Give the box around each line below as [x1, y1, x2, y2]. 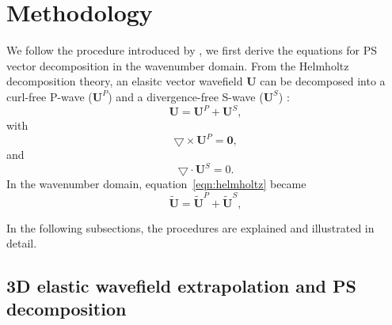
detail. [6, 235, 37, 251]
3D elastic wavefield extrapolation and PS [6, 274, 356, 298]
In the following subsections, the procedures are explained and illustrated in [6, 219, 375, 236]
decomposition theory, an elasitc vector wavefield [6, 73, 243, 89]
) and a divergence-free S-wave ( [108, 88, 264, 104]
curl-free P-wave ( [6, 88, 93, 104]
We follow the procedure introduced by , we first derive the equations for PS [6, 42, 378, 59]
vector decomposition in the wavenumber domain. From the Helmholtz [6, 57, 349, 74]
